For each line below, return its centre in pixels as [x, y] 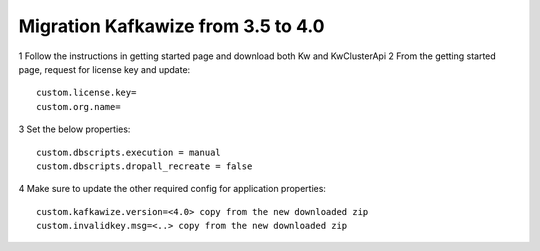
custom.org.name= [78, 106]
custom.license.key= [86, 93]
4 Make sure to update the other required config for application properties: [172, 189]
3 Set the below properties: [74, 129]
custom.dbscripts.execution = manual [129, 152]
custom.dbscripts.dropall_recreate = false [144, 166]
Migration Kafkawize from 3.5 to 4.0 [171, 26]
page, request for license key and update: [104, 69]
